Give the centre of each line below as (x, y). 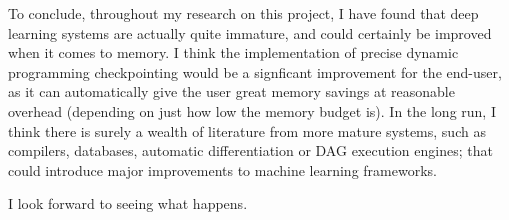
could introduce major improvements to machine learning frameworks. (222, 169)
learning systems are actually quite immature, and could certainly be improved (250, 32)
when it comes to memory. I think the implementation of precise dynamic (233, 52)
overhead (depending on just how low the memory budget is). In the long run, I (252, 110)
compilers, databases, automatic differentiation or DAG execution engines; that (250, 150)
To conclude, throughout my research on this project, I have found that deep (243, 13)
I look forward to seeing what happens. (128, 203)
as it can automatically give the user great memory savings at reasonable (231, 91)
